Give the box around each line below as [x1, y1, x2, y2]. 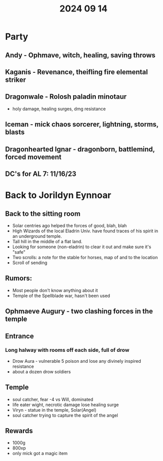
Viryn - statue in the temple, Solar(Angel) [12, 407, 97, 413]
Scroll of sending [12, 260, 48, 266]
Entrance [5, 332, 34, 340]
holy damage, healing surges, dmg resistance [12, 106, 106, 112]
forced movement [5, 153, 62, 161]
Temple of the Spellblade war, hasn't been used [12, 293, 110, 299]
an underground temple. [12, 233, 62, 239]
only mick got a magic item [12, 451, 68, 457]
